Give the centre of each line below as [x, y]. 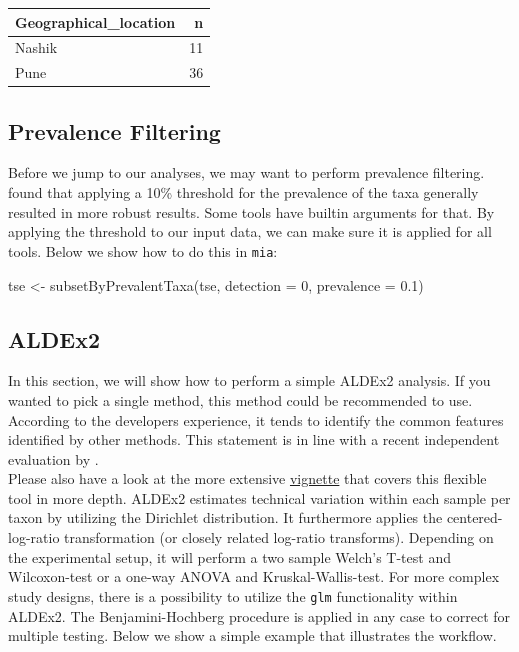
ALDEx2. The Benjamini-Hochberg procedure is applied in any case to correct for [259, 615]
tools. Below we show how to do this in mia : [143, 250]
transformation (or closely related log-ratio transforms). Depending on [279, 537]
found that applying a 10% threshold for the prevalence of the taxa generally [243, 192]
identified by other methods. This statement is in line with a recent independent [254, 439]
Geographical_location [95, 21]
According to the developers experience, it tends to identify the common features [256, 419]
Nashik [36, 47]
